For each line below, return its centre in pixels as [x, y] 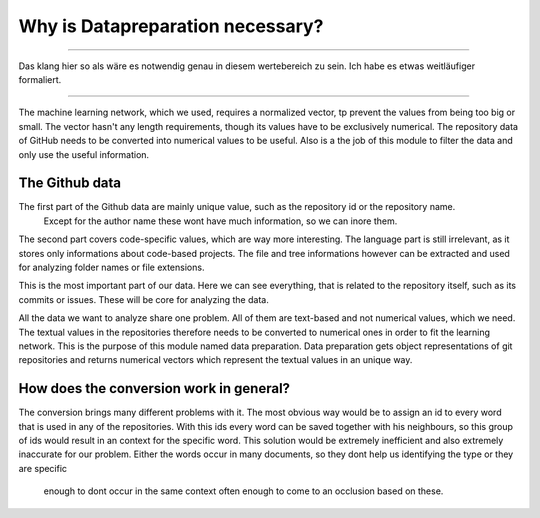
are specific [43, 468]
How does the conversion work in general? [154, 388]
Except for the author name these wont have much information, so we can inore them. [220, 221]
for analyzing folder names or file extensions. [111, 267]
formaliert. [40, 79]
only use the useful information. [84, 154]
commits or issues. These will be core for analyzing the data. [143, 299]
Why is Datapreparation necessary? [171, 26]
